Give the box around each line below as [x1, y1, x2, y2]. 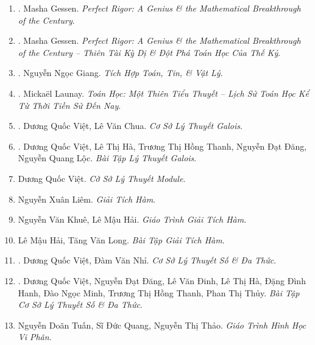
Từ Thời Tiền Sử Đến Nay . [18, 99, 121, 111]
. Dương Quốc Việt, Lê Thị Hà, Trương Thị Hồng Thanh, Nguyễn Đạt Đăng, [18, 139, 307, 152]
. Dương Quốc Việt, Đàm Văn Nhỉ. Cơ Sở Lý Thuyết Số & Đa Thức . [18, 254, 277, 267]
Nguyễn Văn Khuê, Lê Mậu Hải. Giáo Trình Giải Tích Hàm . [18, 213, 247, 226]
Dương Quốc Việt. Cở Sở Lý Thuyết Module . [18, 172, 186, 184]
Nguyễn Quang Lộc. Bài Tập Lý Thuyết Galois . [18, 152, 197, 164]
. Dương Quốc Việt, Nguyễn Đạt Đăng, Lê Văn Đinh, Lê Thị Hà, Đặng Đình [18, 274, 306, 287]
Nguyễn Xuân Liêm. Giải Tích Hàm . [18, 192, 155, 205]
